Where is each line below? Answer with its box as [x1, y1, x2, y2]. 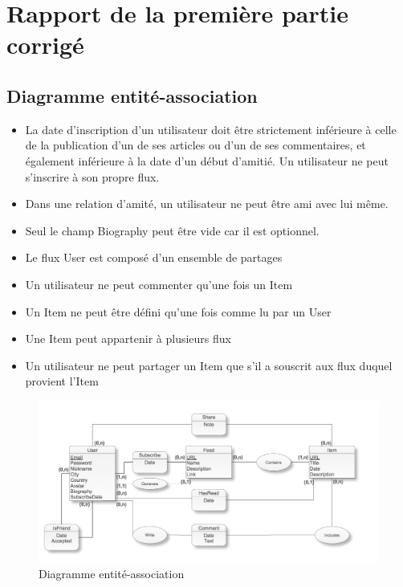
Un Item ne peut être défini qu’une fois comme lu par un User [25, 303, 332, 320]
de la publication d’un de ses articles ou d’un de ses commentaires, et [25, 137, 366, 153]
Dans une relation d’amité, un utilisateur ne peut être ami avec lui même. [25, 195, 389, 212]
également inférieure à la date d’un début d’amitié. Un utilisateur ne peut [25, 152, 389, 169]
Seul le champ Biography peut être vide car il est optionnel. [25, 222, 320, 238]
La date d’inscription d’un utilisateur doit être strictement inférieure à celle [25, 120, 397, 137]
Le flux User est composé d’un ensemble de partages [25, 249, 283, 266]
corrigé [6, 28, 84, 61]
